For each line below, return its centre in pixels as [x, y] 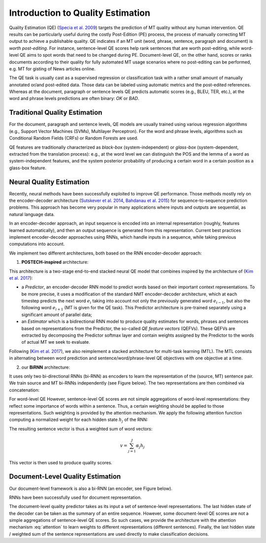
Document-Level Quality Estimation [65, 477]
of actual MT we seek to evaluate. [56, 342]
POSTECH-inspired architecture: [55, 262]
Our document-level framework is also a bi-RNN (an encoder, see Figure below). [91, 488]
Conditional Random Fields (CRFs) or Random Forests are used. [74, 138]
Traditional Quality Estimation [56, 112]
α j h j [140, 446]
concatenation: [24, 390]
